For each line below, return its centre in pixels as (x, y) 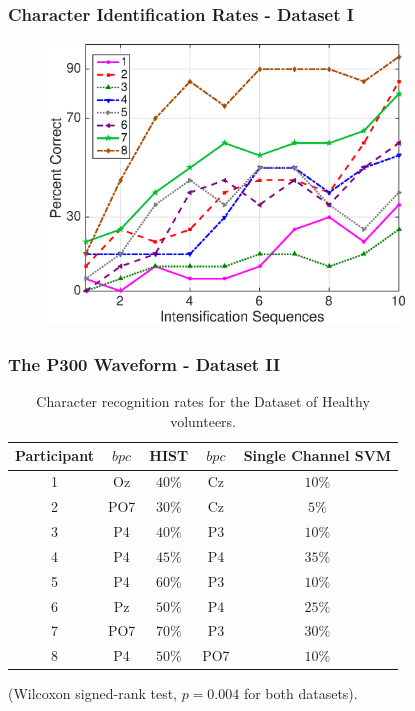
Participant (54, 455)
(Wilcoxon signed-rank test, (92, 693)
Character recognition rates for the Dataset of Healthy (203, 401)
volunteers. (203, 420)
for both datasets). (300, 693)
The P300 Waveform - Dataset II (144, 363)
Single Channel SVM (317, 455)
